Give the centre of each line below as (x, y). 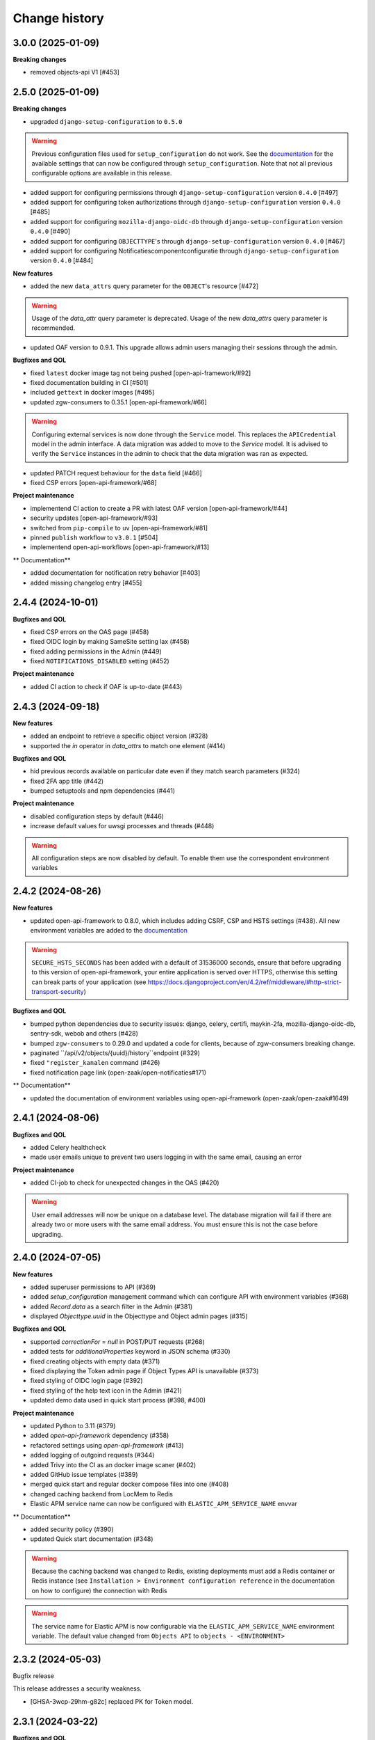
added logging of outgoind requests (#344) (92, 1455)
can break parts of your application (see (89, 982)
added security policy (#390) (72, 1529)
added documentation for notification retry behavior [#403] (115, 573)
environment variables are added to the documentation (109, 931)
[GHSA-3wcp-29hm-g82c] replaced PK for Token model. (112, 1701)
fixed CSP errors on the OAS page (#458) (90, 632)
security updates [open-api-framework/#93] (94, 518)
